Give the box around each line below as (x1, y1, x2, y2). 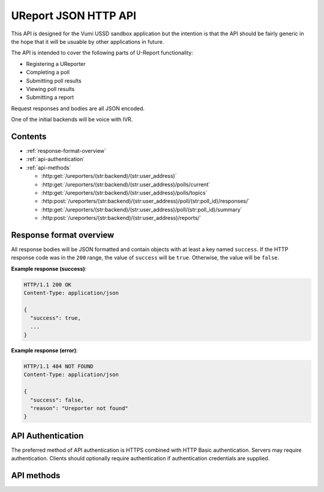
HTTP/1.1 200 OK (23, 281, 72, 288)
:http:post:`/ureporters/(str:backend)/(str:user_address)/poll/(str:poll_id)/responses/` (41, 198, 250, 205)
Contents (11, 131, 47, 141)
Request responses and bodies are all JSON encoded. (11, 105, 145, 112)
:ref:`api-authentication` (26, 156, 85, 163)
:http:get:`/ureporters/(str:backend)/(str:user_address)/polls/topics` (41, 189, 208, 196)
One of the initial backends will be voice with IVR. (11, 116, 133, 123)
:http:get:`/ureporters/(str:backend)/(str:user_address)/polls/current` (41, 180, 211, 188)
